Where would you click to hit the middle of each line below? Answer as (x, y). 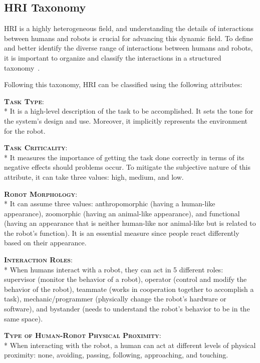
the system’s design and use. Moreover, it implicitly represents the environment (126, 120)
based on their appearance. (45, 243)
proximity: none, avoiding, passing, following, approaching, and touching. (116, 355)
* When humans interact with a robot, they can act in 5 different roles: (114, 269)
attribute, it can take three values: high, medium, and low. (94, 176)
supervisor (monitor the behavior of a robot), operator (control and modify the (125, 279)
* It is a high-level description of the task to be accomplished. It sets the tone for (129, 111)
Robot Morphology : (41, 194)
